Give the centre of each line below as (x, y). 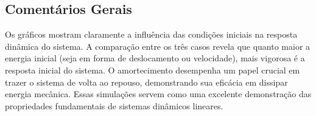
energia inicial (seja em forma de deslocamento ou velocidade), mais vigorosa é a (155, 58)
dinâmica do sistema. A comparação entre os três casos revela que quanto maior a (158, 46)
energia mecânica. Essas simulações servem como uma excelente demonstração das (158, 94)
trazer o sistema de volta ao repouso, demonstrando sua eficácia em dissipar (146, 82)
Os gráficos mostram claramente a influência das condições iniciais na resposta (151, 34)
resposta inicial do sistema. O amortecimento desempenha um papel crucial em (153, 70)
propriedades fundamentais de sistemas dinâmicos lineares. (114, 105)
